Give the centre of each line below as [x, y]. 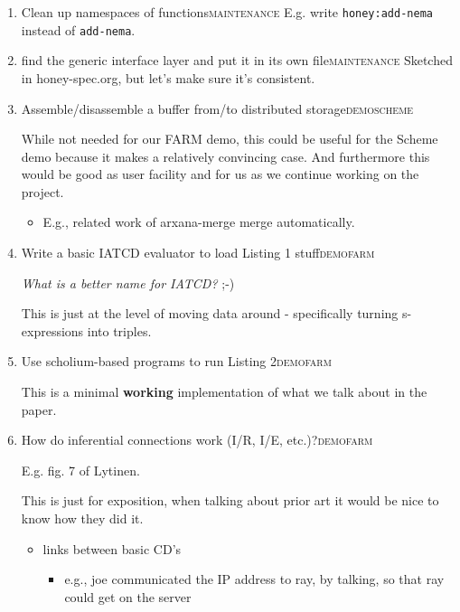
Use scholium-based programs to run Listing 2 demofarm [176, 361]
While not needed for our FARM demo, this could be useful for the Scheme [230, 139]
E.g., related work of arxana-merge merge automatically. [199, 222]
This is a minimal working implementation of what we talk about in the [224, 392]
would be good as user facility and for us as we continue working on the [220, 174]
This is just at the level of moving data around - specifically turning [210, 313]
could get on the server [128, 596]
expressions [52, 330]
